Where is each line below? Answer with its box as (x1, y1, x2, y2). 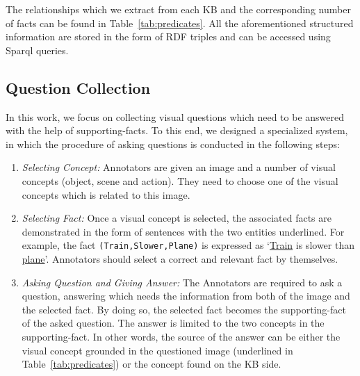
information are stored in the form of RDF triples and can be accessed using (6, 29, 331, 44)
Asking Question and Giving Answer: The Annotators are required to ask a (22, 275, 343, 289)
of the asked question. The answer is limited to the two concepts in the (22, 316, 325, 330)
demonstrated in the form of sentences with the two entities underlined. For (22, 224, 345, 238)
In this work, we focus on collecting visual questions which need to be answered (6, 109, 345, 124)
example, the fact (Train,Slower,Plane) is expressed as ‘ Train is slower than (22, 238, 354, 252)
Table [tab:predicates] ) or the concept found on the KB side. (22, 357, 281, 371)
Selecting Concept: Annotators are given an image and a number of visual (22, 160, 336, 174)
